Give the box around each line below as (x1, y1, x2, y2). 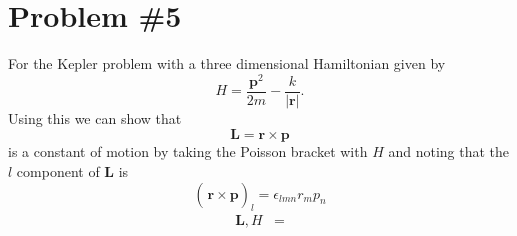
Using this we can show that (8, 107, 182, 128)
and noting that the (388, 141, 510, 162)
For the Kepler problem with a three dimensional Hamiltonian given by (8, 53, 446, 74)
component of (16, 161, 100, 182)
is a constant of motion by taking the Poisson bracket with (8, 141, 368, 162)
